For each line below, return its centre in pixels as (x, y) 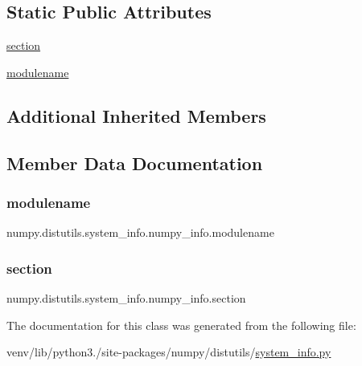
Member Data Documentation (135, 163)
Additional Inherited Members (136, 115)
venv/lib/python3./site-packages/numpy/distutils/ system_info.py (169, 352)
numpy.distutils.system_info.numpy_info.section (126, 297)
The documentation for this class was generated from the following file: (181, 325)
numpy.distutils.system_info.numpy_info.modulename (140, 232)
